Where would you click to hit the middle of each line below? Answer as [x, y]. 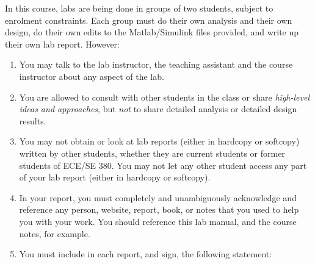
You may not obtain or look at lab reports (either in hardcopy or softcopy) [159, 141]
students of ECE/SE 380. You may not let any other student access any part [163, 165]
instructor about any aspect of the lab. [92, 76]
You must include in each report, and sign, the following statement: [146, 254]
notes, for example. [55, 233]
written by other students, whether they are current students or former [152, 153]
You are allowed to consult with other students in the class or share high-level [164, 97]
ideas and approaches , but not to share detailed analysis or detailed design [158, 109]
